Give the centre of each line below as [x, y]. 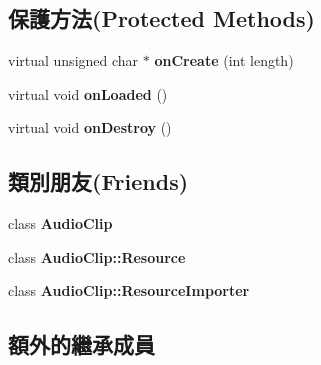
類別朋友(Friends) [98, 181]
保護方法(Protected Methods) [161, 18]
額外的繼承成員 [81, 344]
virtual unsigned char [73, 60]
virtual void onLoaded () [88, 93]
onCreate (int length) [224, 60]
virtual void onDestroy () [90, 127]
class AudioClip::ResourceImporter [129, 290]
